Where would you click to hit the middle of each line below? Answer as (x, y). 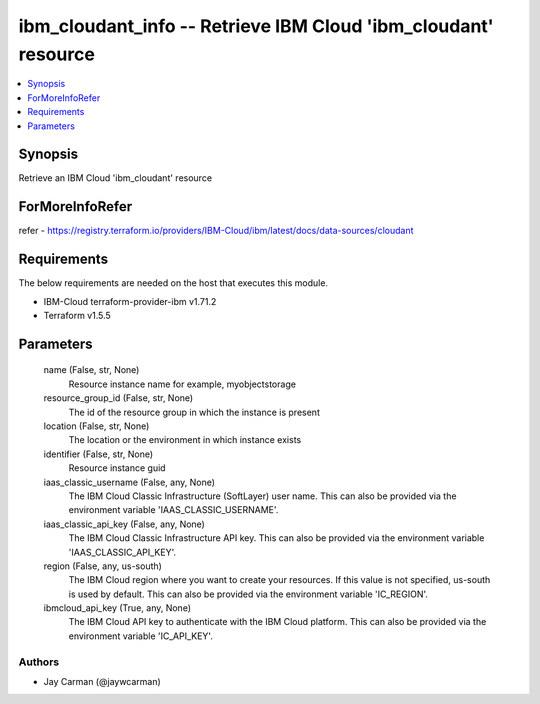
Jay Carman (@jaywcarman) (102, 681)
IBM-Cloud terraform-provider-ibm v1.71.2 (130, 301)
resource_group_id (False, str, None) (118, 398)
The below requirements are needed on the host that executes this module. (173, 283)
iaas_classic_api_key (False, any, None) (124, 524)
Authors (39, 662)
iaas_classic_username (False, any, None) (129, 482)
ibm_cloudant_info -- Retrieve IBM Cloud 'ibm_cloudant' (256, 26)
